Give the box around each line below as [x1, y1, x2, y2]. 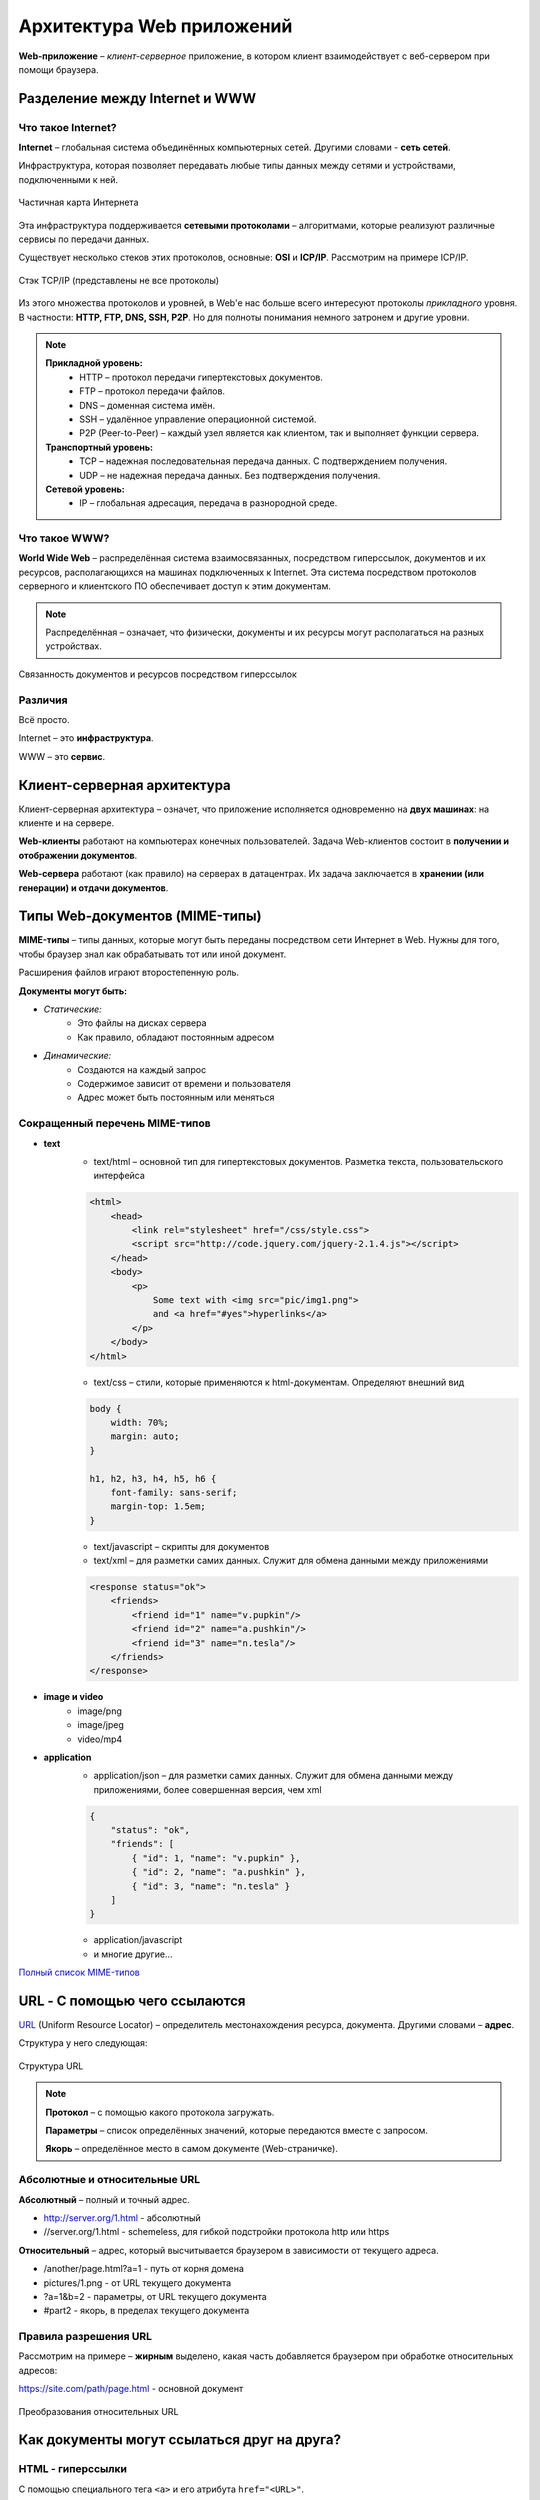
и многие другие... [93, 1948, 173, 1960]
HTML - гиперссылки [18, 2462, 127, 2476]
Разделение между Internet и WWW [18, 90, 257, 107]
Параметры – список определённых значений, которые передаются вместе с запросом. [45, 2125, 429, 2137]
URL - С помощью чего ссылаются [18, 1993, 246, 2009]
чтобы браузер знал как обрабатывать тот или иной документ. [18, 948, 287, 960]
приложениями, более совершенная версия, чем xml [93, 1783, 322, 1795]
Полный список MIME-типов [18, 1966, 140, 1979]
